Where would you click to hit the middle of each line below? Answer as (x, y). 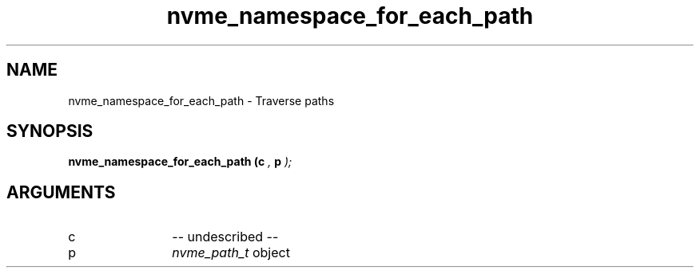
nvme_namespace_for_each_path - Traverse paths (201, 100)
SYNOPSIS (50, 131)
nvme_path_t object (231, 253)
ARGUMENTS (61, 192)
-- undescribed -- (225, 237)
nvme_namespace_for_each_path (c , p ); (180, 162)
